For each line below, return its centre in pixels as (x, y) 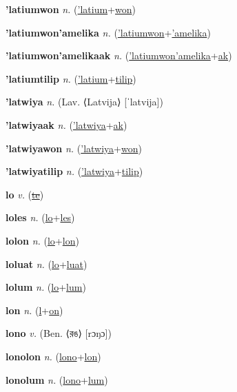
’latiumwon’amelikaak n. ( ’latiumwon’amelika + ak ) (119, 55)
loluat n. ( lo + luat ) (47, 264)
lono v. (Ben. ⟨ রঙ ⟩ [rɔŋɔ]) (59, 333)
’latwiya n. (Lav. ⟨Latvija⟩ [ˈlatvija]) (84, 102)
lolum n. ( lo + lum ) (46, 287)
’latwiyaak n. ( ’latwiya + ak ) (66, 124)
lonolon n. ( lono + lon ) (53, 356)
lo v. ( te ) (25, 194)
